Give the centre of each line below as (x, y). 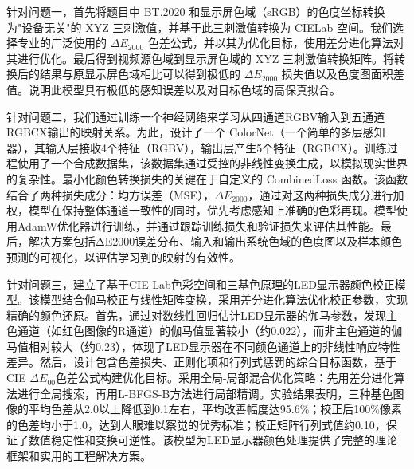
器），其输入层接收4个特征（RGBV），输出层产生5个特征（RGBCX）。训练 (197, 147)
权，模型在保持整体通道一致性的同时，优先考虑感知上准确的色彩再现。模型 (201, 210)
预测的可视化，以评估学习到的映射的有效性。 (123, 256)
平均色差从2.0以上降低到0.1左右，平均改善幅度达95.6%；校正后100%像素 (215, 409)
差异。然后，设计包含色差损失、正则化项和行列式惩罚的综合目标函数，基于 (201, 362)
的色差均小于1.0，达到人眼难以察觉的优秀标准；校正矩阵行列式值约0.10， (196, 424)
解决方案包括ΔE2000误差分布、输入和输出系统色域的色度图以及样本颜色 (215, 241)
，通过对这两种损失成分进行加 (326, 194)
